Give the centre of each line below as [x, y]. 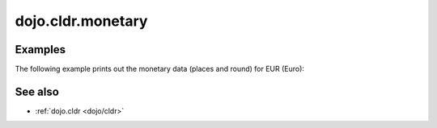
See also [37, 91]
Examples [40, 50]
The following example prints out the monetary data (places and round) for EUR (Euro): [160, 69]
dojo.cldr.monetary [81, 21]
